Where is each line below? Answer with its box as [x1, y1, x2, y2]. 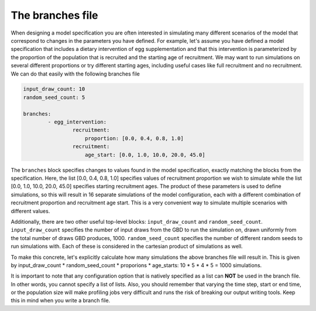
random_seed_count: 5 [23, 94, 85, 101]
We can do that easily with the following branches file [11, 70, 140, 77]
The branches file [11, 9, 98, 22]
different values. [11, 207, 50, 214]
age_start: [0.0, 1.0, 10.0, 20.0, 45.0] [85, 151, 205, 158]
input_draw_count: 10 [23, 86, 85, 93]
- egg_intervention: [47, 119, 107, 125]
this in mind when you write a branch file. [11, 297, 111, 304]
